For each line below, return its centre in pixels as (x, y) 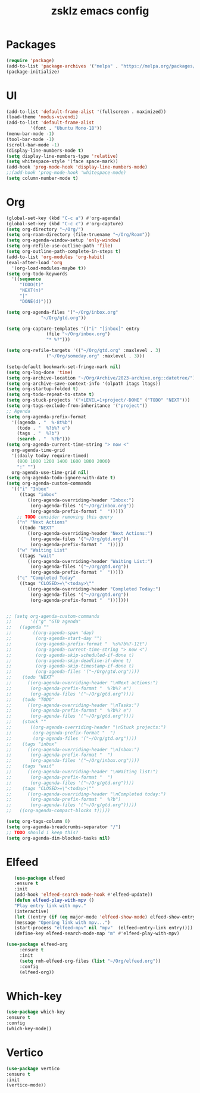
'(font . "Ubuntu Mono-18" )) (66, 128)
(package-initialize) (33, 72)
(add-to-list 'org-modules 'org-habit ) (56, 257)
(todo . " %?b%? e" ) (43, 428)
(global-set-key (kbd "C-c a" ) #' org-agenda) (63, 218)
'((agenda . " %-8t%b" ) (42, 422)
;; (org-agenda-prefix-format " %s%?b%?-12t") (77, 644)
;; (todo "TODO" (30, 699)
